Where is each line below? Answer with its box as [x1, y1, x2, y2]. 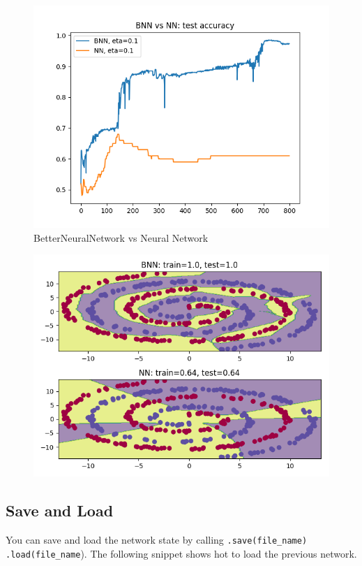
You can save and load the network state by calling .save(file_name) [6, 532, 308, 546]
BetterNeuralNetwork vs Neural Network [33, 230, 209, 245]
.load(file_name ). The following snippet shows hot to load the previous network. [6, 546, 357, 560]
